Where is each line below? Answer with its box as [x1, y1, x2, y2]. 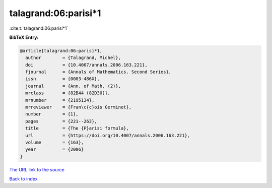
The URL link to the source [9, 166, 65, 172]
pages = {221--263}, [25, 118, 98, 124]
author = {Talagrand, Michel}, [25, 55, 121, 60]
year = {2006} [25, 147, 84, 152]
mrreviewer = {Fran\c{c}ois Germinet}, [25, 104, 132, 110]
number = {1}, [25, 111, 79, 117]
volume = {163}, [25, 140, 84, 145]
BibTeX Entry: [9, 34, 39, 40]
